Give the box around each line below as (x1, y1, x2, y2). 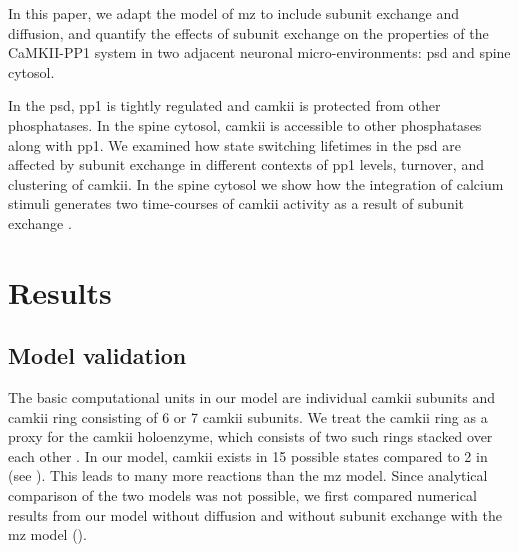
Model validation (8, 340, 187, 371)
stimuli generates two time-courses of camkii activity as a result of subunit (8, 193, 465, 214)
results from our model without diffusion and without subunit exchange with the (8, 504, 502, 525)
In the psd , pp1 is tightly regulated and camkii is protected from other (8, 95, 441, 116)
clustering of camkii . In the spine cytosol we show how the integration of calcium (8, 173, 504, 194)
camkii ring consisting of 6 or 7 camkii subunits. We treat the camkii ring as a (8, 406, 488, 427)
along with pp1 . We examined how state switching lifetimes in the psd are (8, 134, 462, 155)
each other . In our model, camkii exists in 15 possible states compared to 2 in (8, 445, 488, 466)
